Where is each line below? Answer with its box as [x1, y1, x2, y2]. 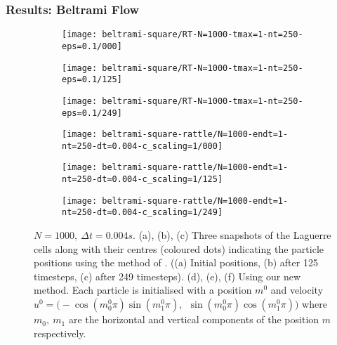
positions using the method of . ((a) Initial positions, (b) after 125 [34, 255, 318, 270]
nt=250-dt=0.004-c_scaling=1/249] [62, 207, 223, 218]
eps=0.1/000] [62, 41, 122, 51]
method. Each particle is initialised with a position [34, 282, 252, 297]
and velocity [270, 282, 324, 297]
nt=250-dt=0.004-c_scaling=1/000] [62, 141, 223, 151]
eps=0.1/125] [62, 74, 122, 85]
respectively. [34, 325, 86, 340]
